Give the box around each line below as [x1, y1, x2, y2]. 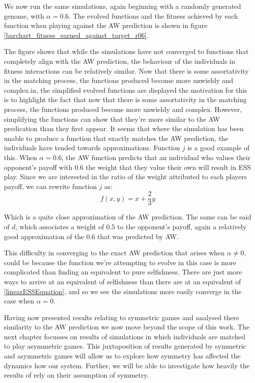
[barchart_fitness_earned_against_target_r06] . [4, 29, 149, 40]
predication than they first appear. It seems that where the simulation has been [4, 123, 244, 134]
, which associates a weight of [15, 221, 104, 231]
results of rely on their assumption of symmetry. [4, 370, 149, 380]
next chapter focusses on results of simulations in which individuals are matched [4, 331, 246, 341]
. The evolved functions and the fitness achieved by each [68, 10, 238, 21]
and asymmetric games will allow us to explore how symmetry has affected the [4, 351, 241, 361]
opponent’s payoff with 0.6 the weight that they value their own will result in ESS [4, 162, 251, 172]
